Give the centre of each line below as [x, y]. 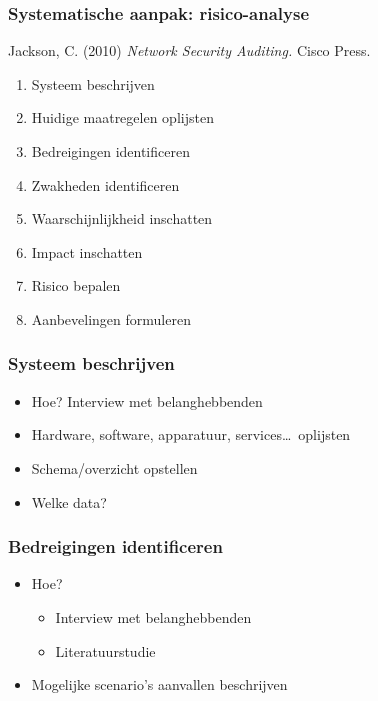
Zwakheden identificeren [105, 184]
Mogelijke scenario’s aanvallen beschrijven [159, 684]
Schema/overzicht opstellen [114, 467]
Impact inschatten [87, 251]
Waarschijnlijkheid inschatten [122, 218]
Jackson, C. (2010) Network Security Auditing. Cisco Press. [189, 50]
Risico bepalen [76, 285]
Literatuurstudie [105, 650]
